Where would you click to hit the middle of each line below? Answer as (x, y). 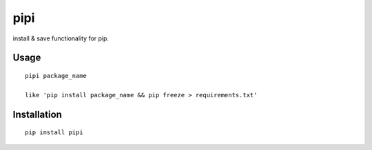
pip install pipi (54, 133)
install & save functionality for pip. (61, 38)
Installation (37, 114)
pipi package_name (56, 76)
